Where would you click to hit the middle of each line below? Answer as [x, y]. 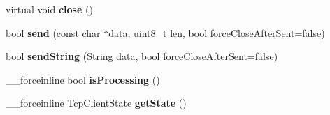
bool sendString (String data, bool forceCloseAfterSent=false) [142, 56]
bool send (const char [53, 32]
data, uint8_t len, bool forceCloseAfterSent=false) [217, 32]
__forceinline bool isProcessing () [83, 79]
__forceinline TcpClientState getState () [96, 103]
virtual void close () [49, 9]
